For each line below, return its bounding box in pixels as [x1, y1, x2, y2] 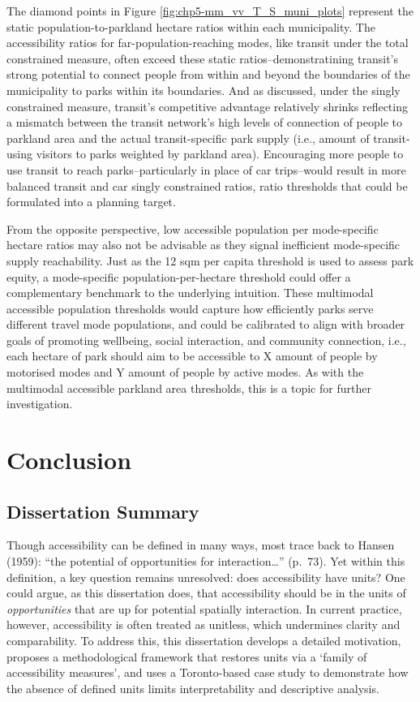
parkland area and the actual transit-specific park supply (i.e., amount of [6, 129, 370, 146]
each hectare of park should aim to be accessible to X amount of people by [6, 347, 378, 364]
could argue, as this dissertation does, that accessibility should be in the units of [6, 584, 406, 601]
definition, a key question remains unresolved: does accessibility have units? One [6, 568, 405, 585]
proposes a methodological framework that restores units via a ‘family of [6, 648, 367, 665]
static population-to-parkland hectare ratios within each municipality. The [6, 18, 375, 35]
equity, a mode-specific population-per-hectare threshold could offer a [6, 268, 351, 285]
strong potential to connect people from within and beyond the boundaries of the [6, 66, 410, 83]
